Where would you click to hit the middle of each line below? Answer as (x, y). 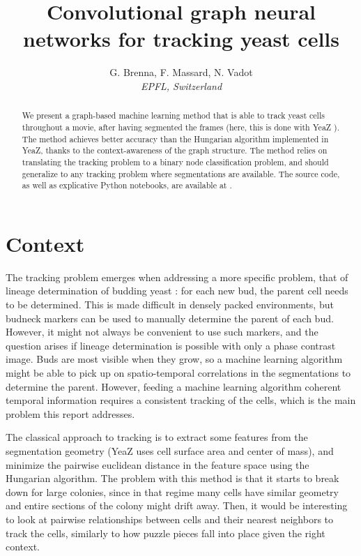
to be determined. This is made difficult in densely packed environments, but (170, 305)
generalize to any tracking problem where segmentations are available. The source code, (181, 173)
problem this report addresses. (70, 413)
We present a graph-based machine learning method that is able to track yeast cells (173, 115)
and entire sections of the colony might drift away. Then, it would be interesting (177, 505)
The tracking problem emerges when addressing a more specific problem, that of (177, 277)
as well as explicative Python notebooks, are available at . (127, 185)
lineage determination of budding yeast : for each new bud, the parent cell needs (177, 291)
